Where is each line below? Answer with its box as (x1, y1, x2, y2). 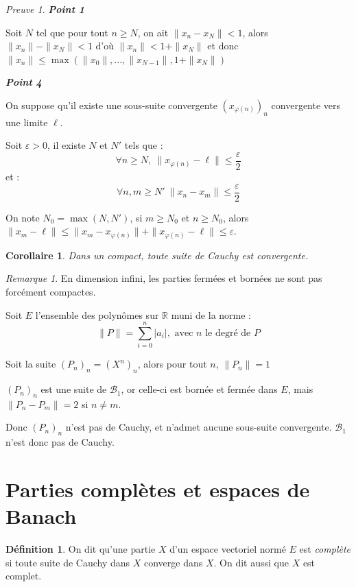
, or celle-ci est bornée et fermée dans (121, 382, 278, 396)
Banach (5, 502, 77, 530)
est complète (299, 542, 351, 556)
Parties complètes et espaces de (5, 475, 310, 503)
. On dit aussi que (213, 555, 289, 569)
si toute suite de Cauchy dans (5, 555, 130, 569)
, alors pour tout (137, 357, 207, 371)
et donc (207, 38, 239, 53)
